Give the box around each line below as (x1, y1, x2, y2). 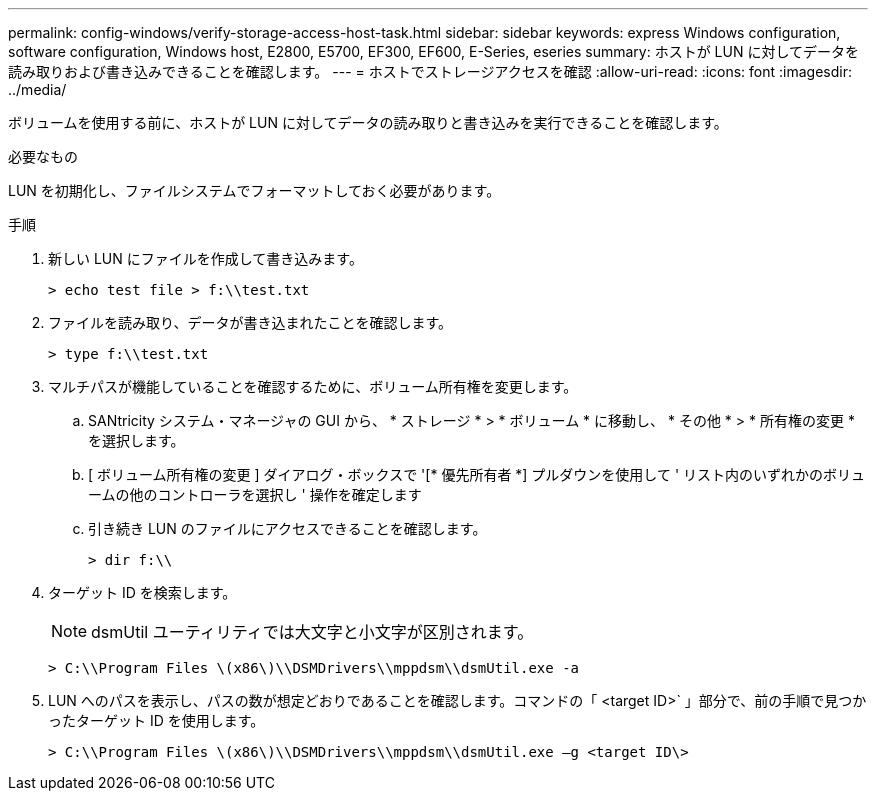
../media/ (8, 81, 67, 98)
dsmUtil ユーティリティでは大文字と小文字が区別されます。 (91, 622, 534, 642)
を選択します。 (88, 432, 185, 449)
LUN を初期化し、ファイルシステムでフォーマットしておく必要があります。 (8, 182, 501, 199)
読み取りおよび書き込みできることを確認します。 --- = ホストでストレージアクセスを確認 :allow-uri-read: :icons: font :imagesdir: (8, 63, 852, 80)
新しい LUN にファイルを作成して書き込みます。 (48, 250, 363, 267)
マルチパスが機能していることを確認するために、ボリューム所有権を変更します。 (48, 378, 578, 395)
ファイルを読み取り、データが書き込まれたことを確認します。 (48, 314, 453, 331)
